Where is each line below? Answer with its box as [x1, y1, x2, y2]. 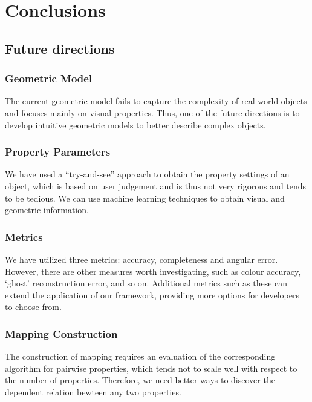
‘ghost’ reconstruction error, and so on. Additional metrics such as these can [5, 277, 288, 289]
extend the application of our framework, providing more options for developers [5, 288, 299, 301]
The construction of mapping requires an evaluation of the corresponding [5, 350, 276, 363]
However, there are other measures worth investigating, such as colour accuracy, [5, 265, 301, 277]
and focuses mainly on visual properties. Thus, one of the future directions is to [5, 106, 300, 119]
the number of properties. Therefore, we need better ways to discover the [5, 374, 275, 386]
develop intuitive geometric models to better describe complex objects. [5, 118, 266, 131]
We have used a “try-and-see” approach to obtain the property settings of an [5, 168, 290, 180]
